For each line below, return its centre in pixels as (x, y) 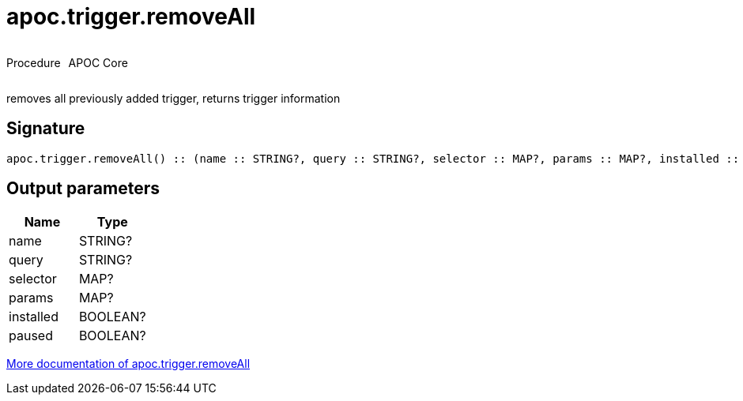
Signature (46, 129)
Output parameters (83, 189)
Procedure (34, 62)
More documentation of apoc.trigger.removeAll (128, 364)
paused (31, 336)
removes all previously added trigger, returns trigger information (173, 98)
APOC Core (98, 62)
